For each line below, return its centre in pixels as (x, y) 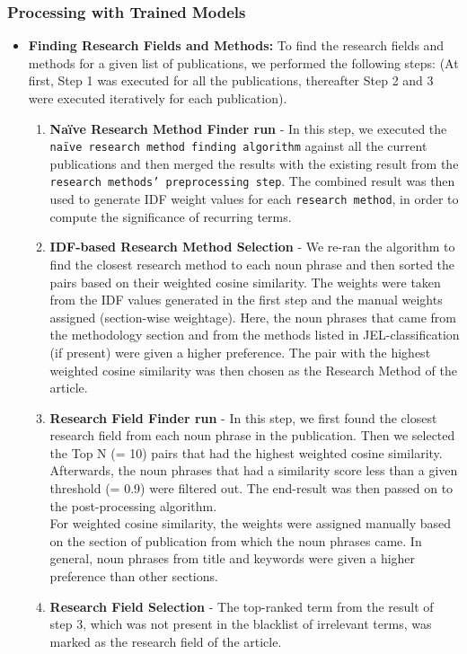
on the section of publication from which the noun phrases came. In (236, 540)
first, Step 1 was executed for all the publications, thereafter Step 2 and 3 (231, 80)
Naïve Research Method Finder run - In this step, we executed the (248, 128)
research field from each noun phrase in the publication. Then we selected (252, 435)
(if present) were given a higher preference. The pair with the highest (240, 352)
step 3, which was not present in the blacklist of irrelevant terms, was (241, 624)
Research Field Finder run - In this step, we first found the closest (243, 417)
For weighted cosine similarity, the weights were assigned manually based (250, 523)
